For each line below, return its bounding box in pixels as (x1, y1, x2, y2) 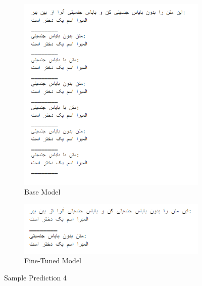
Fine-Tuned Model (24, 255, 81, 266)
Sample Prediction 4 (4, 272, 67, 282)
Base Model (24, 186, 61, 197)
